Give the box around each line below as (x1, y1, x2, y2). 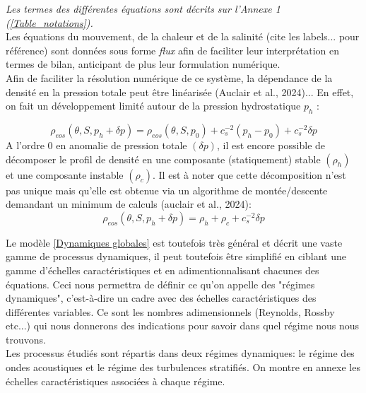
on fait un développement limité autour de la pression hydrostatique (6, 98, 301, 113)
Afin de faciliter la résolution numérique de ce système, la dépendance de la (6, 70, 333, 85)
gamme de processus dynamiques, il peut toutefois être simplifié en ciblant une (6, 249, 346, 264)
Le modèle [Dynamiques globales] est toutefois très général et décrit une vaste (6, 235, 343, 250)
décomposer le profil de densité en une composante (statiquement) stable (6, 151, 321, 166)
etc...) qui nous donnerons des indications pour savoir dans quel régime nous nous (6, 318, 360, 333)
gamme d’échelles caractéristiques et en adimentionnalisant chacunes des (6, 262, 319, 277)
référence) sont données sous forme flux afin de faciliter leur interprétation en (6, 42, 339, 57)
